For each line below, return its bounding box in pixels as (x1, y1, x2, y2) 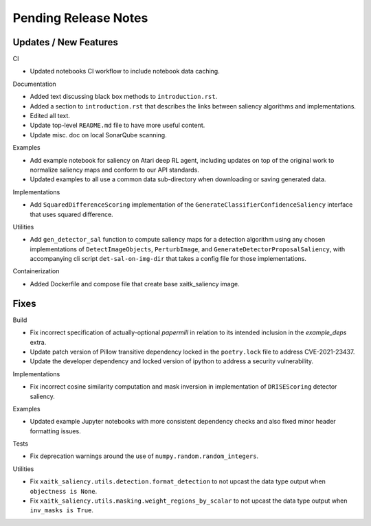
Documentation (12, 80, 56, 88)
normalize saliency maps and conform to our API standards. (30, 165, 199, 174)
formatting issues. (30, 426, 82, 435)
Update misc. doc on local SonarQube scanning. (30, 130, 168, 139)
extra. (30, 338, 47, 346)
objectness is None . (30, 487, 98, 495)
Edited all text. (30, 112, 70, 120)
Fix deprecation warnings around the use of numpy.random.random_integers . (30, 452, 259, 460)
